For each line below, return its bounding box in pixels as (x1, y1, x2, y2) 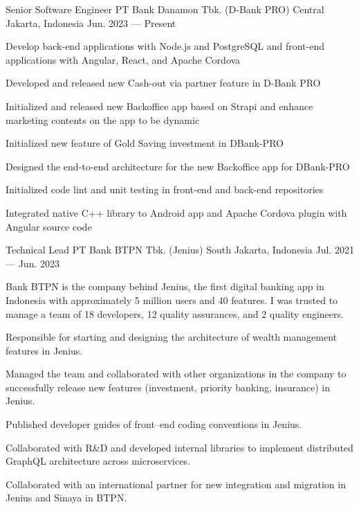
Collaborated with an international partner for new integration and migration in (6, 476, 346, 491)
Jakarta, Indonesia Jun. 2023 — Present (6, 15, 176, 30)
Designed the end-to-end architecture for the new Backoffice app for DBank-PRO (6, 159, 350, 173)
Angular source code (6, 219, 92, 233)
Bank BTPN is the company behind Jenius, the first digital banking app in (6, 279, 324, 294)
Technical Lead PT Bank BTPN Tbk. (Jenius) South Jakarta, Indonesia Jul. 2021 (6, 242, 354, 257)
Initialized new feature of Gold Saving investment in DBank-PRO (6, 136, 284, 150)
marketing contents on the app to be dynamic (6, 112, 200, 127)
